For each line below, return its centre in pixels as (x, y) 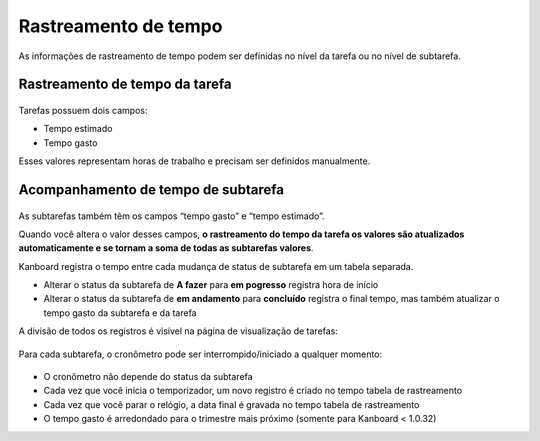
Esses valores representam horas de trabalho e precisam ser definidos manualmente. (194, 161)
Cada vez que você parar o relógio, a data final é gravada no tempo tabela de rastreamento (231, 404)
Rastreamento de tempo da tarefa (125, 84)
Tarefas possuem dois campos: (83, 110)
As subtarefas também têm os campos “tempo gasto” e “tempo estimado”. (171, 216)
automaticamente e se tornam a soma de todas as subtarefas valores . (166, 248)
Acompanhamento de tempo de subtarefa (151, 189)
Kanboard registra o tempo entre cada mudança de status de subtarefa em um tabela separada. (216, 266)
